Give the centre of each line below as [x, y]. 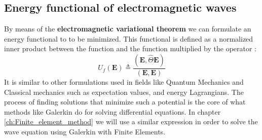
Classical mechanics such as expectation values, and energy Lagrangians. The [124, 92]
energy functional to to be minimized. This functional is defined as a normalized [129, 38]
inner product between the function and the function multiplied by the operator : [130, 48]
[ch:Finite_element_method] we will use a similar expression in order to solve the [131, 121]
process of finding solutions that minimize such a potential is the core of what [125, 102]
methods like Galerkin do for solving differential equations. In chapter [113, 111]
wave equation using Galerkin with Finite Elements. [85, 131]
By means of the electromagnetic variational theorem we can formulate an [128, 29]
